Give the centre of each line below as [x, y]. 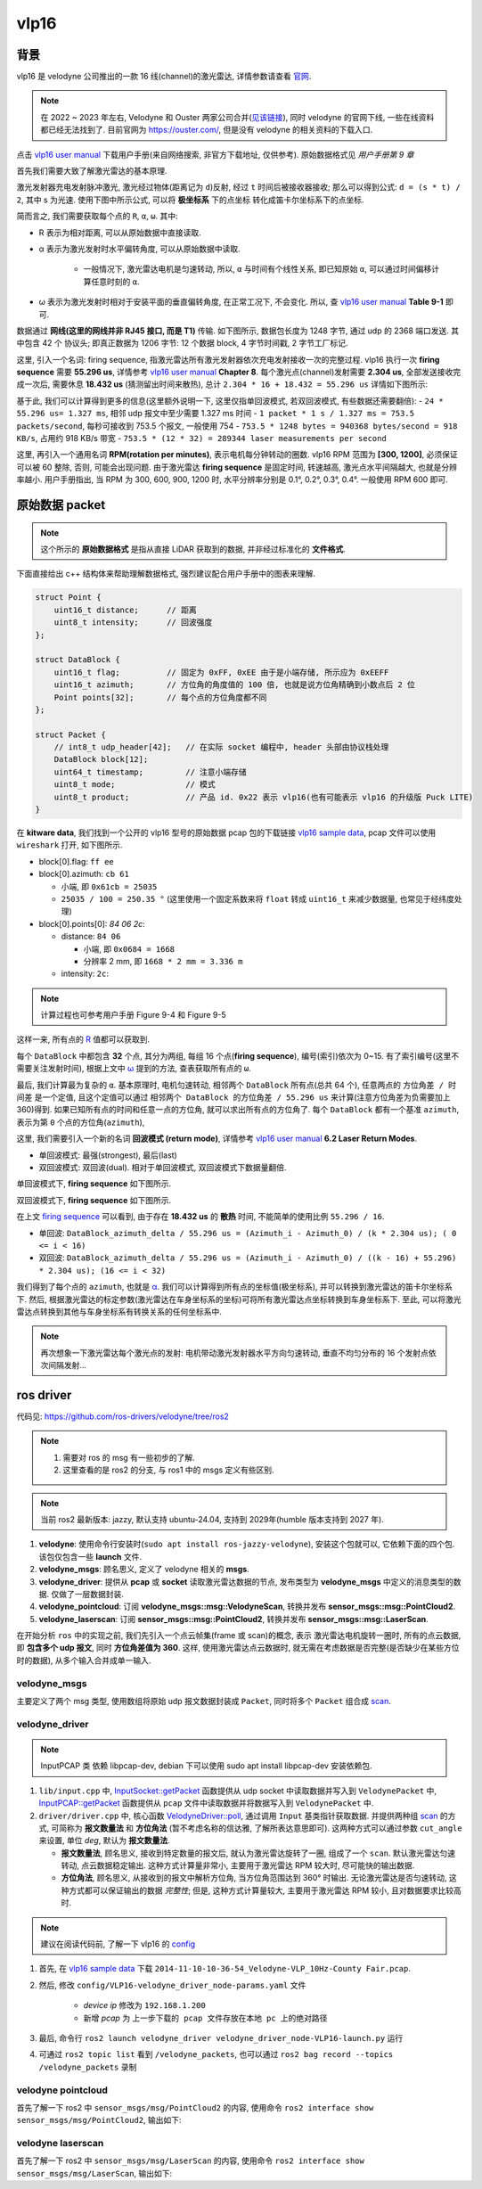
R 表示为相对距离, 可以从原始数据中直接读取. [120, 233]
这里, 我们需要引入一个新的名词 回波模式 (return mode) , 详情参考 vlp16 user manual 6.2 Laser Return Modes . [217, 1139]
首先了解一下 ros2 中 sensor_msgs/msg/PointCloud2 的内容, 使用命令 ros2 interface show [195, 2107]
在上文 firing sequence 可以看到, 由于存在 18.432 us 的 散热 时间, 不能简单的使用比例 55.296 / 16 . [200, 1217]
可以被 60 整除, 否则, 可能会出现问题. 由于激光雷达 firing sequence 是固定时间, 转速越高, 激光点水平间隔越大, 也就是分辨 [237, 467]
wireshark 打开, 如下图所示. [69, 845]
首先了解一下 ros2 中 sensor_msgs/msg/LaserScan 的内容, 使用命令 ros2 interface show [190, 2160]
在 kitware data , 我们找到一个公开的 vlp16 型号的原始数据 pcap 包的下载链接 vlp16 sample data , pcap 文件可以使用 [226, 832]
